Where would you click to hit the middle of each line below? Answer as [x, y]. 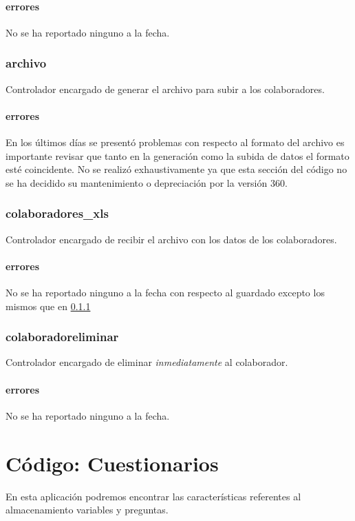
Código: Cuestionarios [112, 463]
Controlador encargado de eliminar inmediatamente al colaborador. [147, 362]
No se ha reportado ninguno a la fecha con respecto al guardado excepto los [165, 292]
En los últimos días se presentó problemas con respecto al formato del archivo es [175, 142]
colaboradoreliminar [62, 337]
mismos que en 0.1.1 [48, 306]
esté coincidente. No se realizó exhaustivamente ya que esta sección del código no [176, 169]
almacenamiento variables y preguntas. [87, 510]
